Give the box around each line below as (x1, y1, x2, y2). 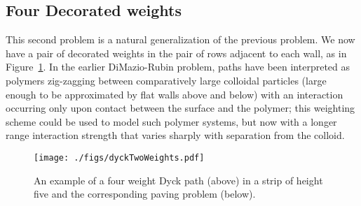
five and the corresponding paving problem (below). (34, 186, 256, 201)
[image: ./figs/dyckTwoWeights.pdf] (34, 152, 205, 163)
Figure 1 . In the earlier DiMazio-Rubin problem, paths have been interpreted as (6, 59, 350, 74)
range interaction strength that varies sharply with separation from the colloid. (6, 128, 345, 142)
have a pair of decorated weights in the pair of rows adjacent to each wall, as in (6, 45, 347, 60)
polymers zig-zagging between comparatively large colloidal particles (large (6, 73, 327, 87)
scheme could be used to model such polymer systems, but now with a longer (6, 114, 337, 128)
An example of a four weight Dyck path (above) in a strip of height (34, 172, 323, 187)
